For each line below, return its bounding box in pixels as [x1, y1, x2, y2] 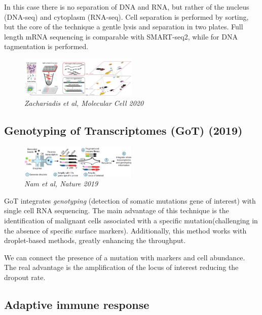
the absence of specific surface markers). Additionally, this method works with [4, 225, 247, 235]
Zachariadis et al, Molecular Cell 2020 [24, 98, 144, 108]
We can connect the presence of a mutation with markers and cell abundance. [4, 252, 245, 262]
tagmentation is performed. [4, 41, 89, 52]
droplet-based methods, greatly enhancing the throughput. [4, 235, 186, 246]
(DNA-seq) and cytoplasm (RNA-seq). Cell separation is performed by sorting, [4, 11, 249, 22]
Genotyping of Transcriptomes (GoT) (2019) [4, 123, 243, 138]
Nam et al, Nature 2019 [24, 178, 98, 189]
